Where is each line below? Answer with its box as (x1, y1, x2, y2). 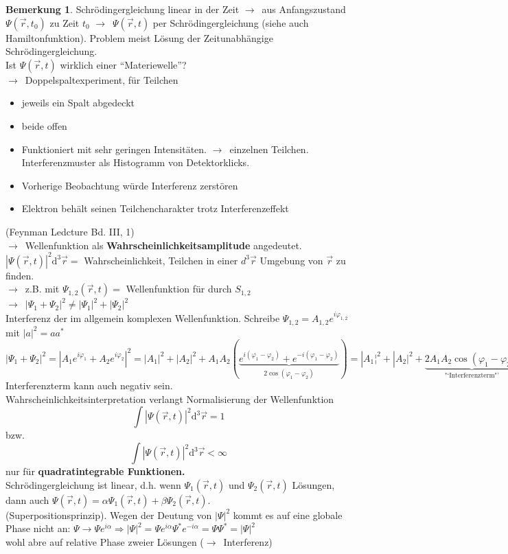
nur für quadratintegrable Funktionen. (5, 464, 185, 478)
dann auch (5, 492, 49, 507)
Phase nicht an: (5, 521, 71, 535)
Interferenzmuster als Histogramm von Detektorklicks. (21, 155, 250, 170)
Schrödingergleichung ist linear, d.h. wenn (5, 477, 181, 492)
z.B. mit (25, 281, 60, 296)
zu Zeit (49, 15, 80, 30)
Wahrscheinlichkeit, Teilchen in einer (84, 253, 238, 267)
